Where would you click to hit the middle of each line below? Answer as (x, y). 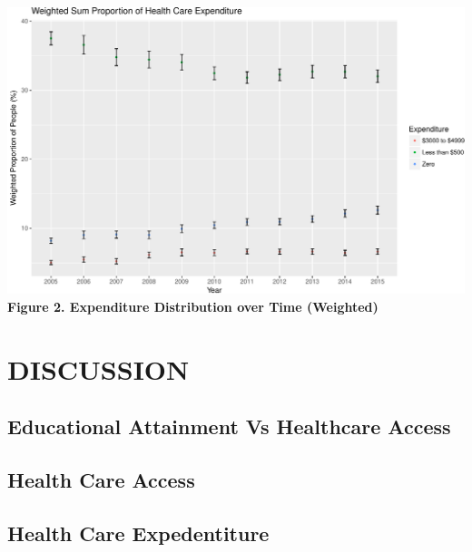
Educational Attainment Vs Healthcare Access (229, 426)
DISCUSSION (98, 368)
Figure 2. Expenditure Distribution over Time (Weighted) (193, 307)
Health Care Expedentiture (138, 533)
